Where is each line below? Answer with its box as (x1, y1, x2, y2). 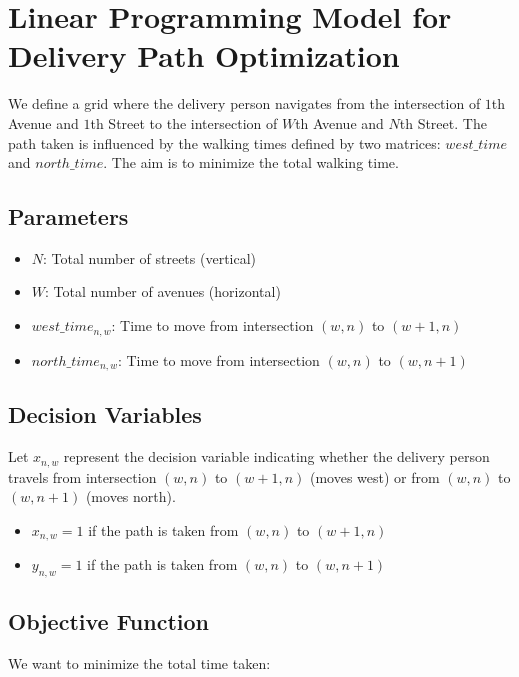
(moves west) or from (309, 466, 440, 487)
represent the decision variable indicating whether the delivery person (63, 446, 490, 467)
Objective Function (8, 606, 210, 637)
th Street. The (399, 112, 487, 133)
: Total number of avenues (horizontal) (45, 281, 281, 302)
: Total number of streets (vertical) (43, 247, 257, 268)
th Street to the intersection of (90, 112, 278, 133)
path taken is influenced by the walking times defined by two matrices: (8, 132, 441, 153)
